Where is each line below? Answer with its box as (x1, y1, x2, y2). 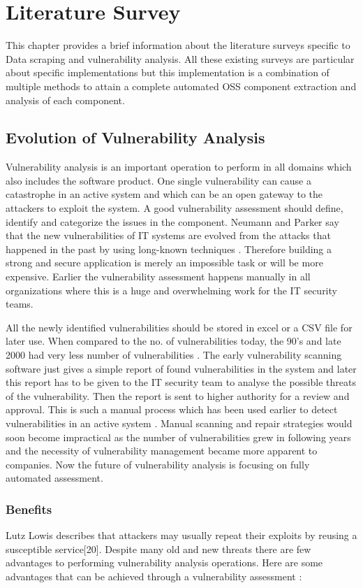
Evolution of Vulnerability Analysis (6, 127, 265, 148)
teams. (6, 296, 34, 311)
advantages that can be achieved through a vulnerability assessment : (6, 568, 302, 583)
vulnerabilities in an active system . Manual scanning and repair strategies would (6, 415, 353, 430)
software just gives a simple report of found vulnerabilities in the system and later (6, 361, 357, 375)
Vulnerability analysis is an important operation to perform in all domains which (6, 159, 352, 174)
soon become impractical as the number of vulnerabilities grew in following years (6, 429, 351, 444)
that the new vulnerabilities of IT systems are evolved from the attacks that (6, 228, 331, 243)
